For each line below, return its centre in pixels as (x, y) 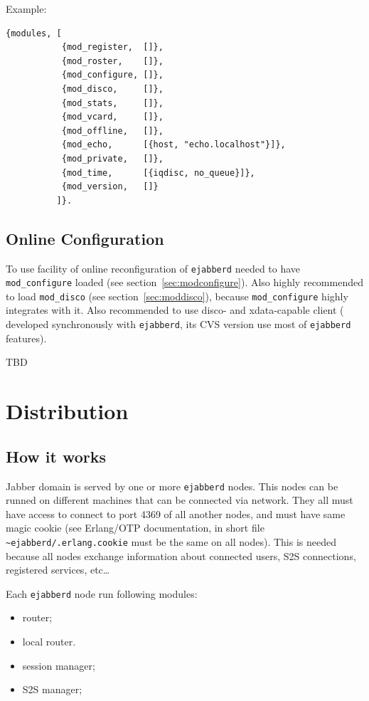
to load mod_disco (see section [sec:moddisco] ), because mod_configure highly (177, 296)
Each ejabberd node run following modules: (102, 593)
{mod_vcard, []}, (112, 117)
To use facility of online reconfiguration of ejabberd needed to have (153, 268)
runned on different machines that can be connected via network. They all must (180, 500)
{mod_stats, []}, (112, 103)
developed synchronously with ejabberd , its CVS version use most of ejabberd (178, 324)
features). (26, 338)
